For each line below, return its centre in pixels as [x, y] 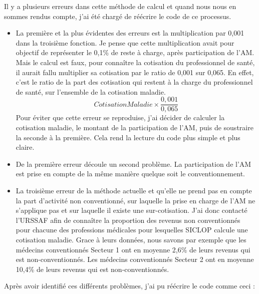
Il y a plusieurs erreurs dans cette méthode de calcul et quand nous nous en [120, 6]
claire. [25, 147]
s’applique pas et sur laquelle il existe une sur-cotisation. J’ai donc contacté [132, 210]
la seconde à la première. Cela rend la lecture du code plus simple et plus [128, 137]
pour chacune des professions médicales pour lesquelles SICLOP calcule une [132, 230]
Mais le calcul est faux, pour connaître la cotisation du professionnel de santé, [135, 62]
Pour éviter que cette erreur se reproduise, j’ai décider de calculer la [120, 117]
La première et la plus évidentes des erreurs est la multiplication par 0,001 [130, 33]
